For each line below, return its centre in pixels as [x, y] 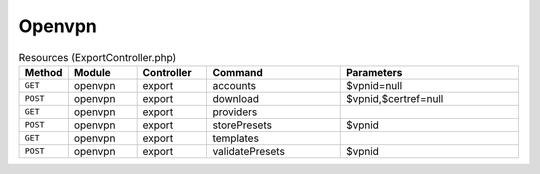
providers [235, 112]
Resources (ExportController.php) [97, 57]
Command [238, 72]
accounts [234, 85]
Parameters [374, 72]
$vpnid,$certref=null [394, 98]
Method [43, 72]
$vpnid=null [374, 85]
